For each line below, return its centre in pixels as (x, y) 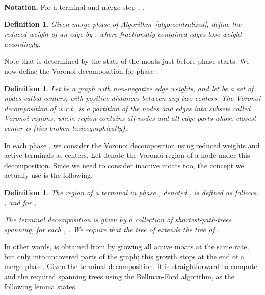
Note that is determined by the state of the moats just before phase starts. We (127, 61)
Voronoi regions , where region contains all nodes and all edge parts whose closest (130, 118)
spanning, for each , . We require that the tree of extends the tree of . (112, 229)
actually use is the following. (48, 175)
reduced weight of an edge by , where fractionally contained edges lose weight (123, 34)
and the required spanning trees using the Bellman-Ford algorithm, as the (120, 276)
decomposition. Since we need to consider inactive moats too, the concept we (124, 165)
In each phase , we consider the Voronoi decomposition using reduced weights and (132, 145)
